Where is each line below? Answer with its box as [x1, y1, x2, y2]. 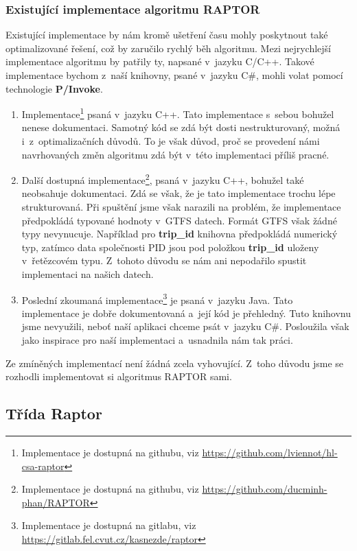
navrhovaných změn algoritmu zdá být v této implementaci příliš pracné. [21, 147, 330, 161]
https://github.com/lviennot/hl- [202, 445, 338, 460]
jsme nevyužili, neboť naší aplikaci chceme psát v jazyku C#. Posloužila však [21, 319, 349, 333]
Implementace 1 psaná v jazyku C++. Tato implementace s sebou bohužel [21, 105, 334, 121]
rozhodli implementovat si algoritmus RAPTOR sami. [5, 369, 232, 384]
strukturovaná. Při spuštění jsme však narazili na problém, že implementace [21, 200, 341, 214]
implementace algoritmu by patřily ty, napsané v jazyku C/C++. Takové [5, 54, 314, 69]
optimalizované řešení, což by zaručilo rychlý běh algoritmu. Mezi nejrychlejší [5, 40, 332, 55]
